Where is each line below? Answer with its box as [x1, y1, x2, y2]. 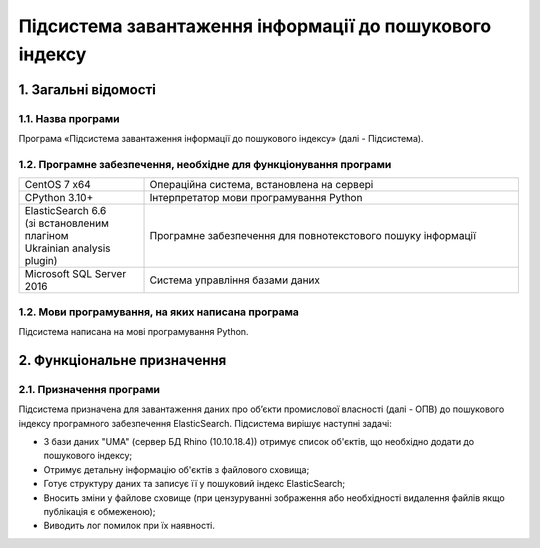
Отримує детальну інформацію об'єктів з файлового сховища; [43, 463, 310, 475]
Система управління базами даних [149, 273, 320, 287]
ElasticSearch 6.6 [24, 204, 107, 218]
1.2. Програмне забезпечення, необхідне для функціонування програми [18, 157, 392, 171]
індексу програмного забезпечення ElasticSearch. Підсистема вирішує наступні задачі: [18, 417, 392, 429]
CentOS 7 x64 [24, 178, 91, 192]
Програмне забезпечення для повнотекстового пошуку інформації [149, 229, 477, 243]
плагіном [24, 229, 69, 243]
